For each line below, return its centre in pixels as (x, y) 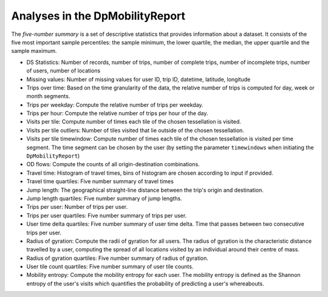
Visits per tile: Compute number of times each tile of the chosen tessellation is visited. (134, 122)
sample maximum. (34, 51)
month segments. (48, 96)
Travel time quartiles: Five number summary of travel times (100, 181)
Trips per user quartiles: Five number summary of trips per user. (107, 215)
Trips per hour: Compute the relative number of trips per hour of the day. (118, 113)
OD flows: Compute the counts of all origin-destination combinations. (113, 164)
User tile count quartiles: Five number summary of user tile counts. (110, 267)
